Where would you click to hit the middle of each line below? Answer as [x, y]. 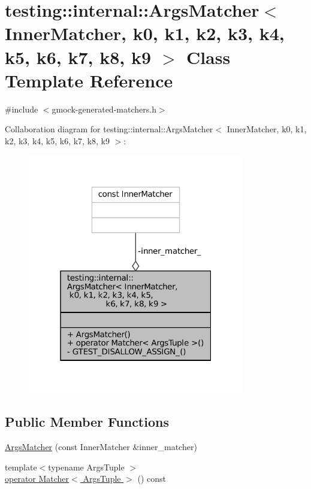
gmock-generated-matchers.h [104, 109]
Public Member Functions [87, 422]
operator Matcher [37, 479]
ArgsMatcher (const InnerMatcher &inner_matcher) [101, 447]
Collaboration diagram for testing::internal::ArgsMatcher [109, 129]
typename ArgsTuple [86, 467]
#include [22, 109]
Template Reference [89, 80]
